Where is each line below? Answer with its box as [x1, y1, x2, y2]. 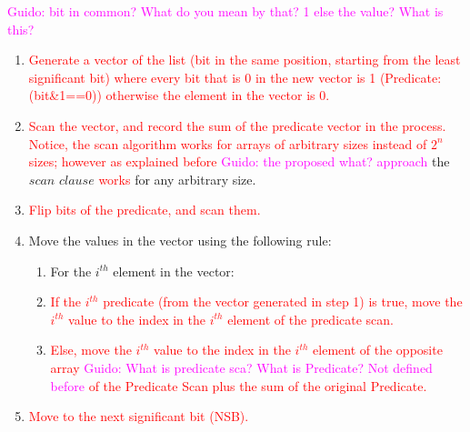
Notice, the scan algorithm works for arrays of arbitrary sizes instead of [28, 134, 427, 153]
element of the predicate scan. [227, 309, 394, 328]
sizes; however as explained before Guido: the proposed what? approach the [28, 152, 450, 171]
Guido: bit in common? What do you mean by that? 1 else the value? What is [7, 2, 444, 20]
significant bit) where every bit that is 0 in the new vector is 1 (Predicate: [28, 67, 442, 86]
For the [50, 261, 92, 280]
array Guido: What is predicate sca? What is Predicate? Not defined [50, 357, 433, 377]
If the [50, 292, 82, 311]
